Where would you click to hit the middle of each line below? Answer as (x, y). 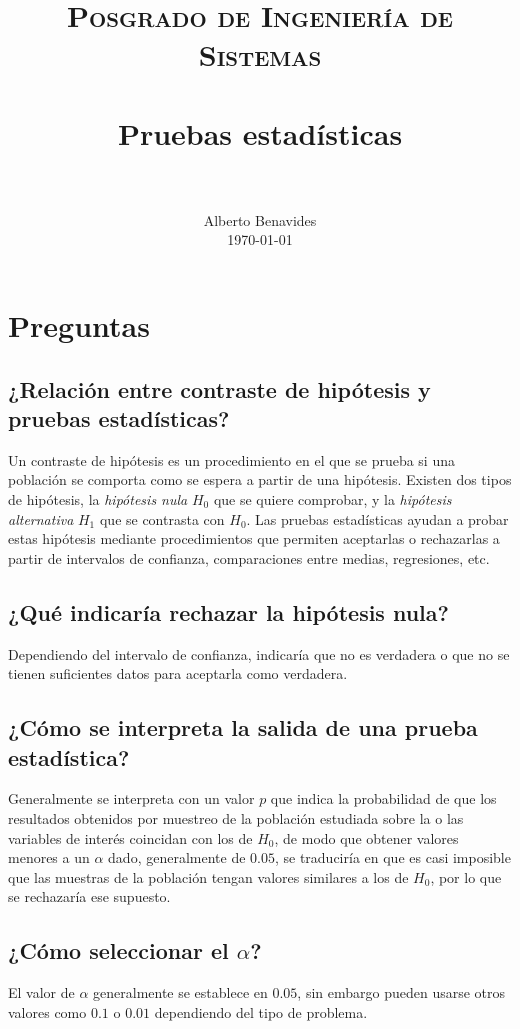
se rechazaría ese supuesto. (89, 896)
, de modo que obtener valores (366, 837)
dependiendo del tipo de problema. (261, 1011)
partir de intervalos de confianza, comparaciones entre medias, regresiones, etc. (249, 557)
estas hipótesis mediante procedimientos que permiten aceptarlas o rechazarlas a (254, 538)
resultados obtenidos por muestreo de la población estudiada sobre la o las (236, 817)
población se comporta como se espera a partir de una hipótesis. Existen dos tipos (260, 479)
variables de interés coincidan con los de (130, 837)
